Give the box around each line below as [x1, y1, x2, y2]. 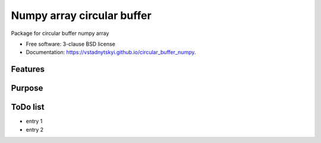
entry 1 [26, 117, 43, 125]
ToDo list [11, 102, 45, 112]
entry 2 [26, 126, 44, 133]
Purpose [11, 83, 43, 93]
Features [11, 64, 45, 74]
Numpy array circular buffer [11, 9, 152, 22]
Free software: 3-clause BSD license [26, 40, 115, 47]
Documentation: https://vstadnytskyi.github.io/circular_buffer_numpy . [26, 49, 196, 56]
